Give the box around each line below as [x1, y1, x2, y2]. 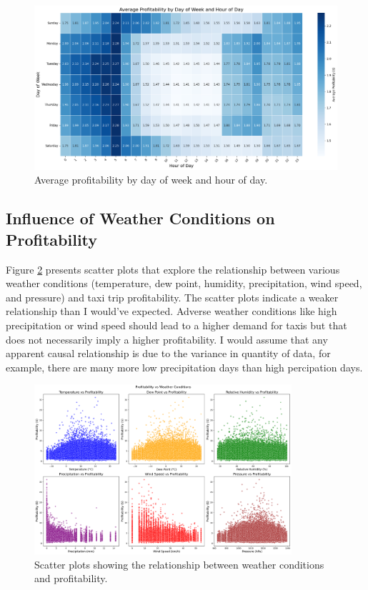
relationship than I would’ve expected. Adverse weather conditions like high [6, 304, 337, 319]
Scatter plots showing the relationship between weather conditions [34, 556, 324, 571]
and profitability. [34, 571, 108, 586]
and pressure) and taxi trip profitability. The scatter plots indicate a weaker [6, 289, 339, 304]
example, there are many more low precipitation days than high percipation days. [6, 359, 363, 374]
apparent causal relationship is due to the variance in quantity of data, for [6, 346, 331, 361]
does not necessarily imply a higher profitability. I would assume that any [6, 331, 328, 346]
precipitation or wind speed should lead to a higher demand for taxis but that [6, 317, 347, 332]
